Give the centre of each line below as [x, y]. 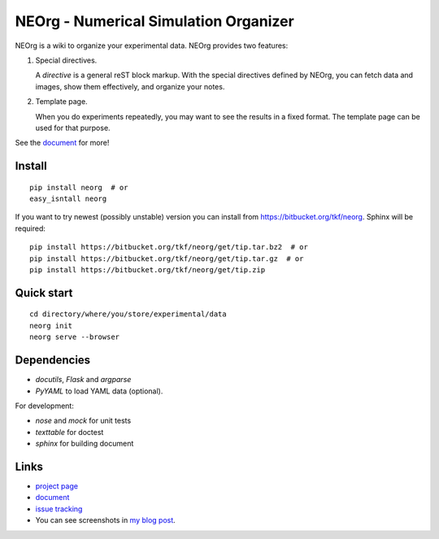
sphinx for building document [85, 444]
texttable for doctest [70, 432]
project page [57, 486]
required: [30, 228]
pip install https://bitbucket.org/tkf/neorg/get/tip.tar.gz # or [167, 259]
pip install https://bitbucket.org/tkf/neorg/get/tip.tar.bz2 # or [169, 247]
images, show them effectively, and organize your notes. [130, 86]
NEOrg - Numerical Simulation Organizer [154, 21]
